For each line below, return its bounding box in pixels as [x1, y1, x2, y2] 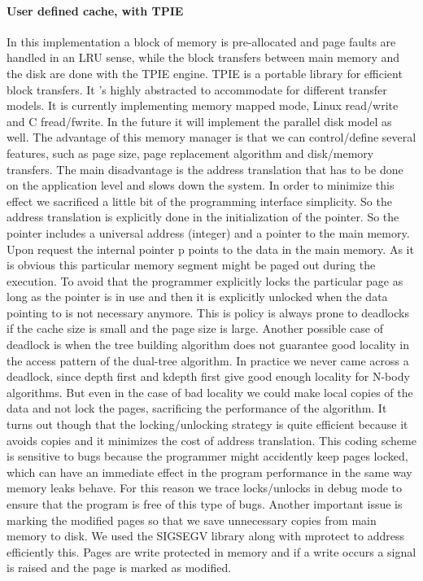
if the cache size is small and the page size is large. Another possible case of [7, 320, 383, 337]
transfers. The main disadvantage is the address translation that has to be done [7, 160, 403, 177]
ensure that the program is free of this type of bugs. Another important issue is [7, 496, 403, 513]
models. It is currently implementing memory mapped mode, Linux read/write [7, 97, 399, 114]
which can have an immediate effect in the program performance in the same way [7, 463, 412, 480]
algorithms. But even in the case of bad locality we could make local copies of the [7, 383, 413, 400]
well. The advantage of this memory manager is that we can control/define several [7, 129, 416, 146]
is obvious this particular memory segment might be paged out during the [7, 256, 376, 273]
